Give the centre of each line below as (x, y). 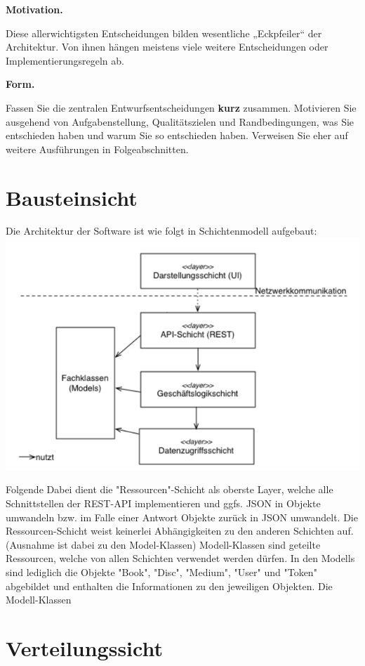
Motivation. (34, 9)
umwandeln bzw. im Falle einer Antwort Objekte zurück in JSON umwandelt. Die (182, 517)
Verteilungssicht (84, 647)
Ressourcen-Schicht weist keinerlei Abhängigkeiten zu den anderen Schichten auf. (180, 531)
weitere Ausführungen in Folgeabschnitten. (97, 149)
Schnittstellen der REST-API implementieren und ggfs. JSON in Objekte (163, 503)
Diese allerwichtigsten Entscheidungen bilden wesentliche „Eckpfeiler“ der (164, 33)
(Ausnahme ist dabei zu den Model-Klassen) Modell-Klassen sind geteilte (163, 544)
